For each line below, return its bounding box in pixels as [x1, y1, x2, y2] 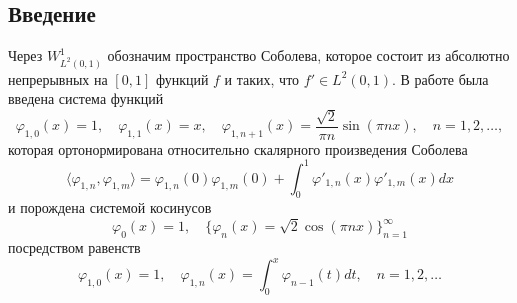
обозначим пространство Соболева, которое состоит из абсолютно [107, 45, 510, 66]
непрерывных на [8, 68, 108, 89]
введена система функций [8, 88, 164, 109]
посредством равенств [8, 237, 141, 258]
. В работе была [392, 68, 489, 89]
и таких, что [224, 68, 300, 89]
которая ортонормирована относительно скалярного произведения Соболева [8, 138, 468, 159]
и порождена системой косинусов [8, 197, 212, 218]
